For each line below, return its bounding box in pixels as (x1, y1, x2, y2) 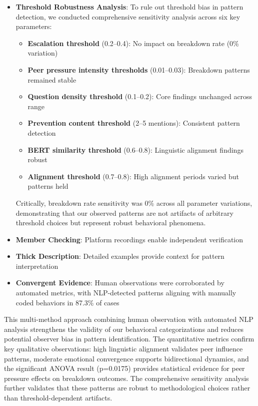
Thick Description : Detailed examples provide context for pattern (15, 251, 224, 261)
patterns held (27, 181, 68, 191)
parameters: (15, 21, 52, 32)
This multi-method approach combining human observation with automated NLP (4, 314, 253, 324)
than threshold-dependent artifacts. (4, 392, 112, 402)
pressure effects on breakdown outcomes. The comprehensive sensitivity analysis (4, 372, 249, 383)
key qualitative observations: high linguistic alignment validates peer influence (4, 343, 243, 354)
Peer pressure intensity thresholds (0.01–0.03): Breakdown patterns (27, 64, 250, 75)
